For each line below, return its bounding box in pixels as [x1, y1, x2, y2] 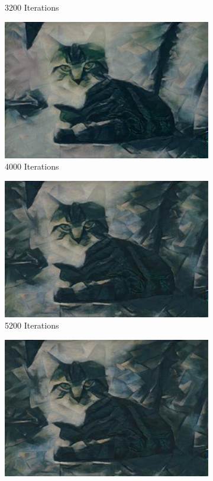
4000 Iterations [5, 160, 59, 173]
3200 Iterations [5, 1, 59, 13]
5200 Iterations [5, 319, 59, 332]
